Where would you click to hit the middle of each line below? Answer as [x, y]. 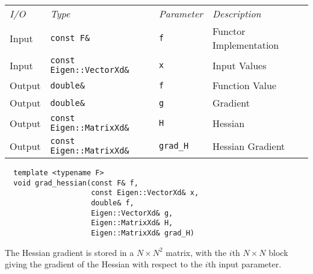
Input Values [240, 65]
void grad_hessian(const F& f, [76, 183]
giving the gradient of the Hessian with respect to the [104, 264]
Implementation [246, 45]
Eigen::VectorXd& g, [132, 213]
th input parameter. [245, 264]
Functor [229, 31]
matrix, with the [196, 252]
